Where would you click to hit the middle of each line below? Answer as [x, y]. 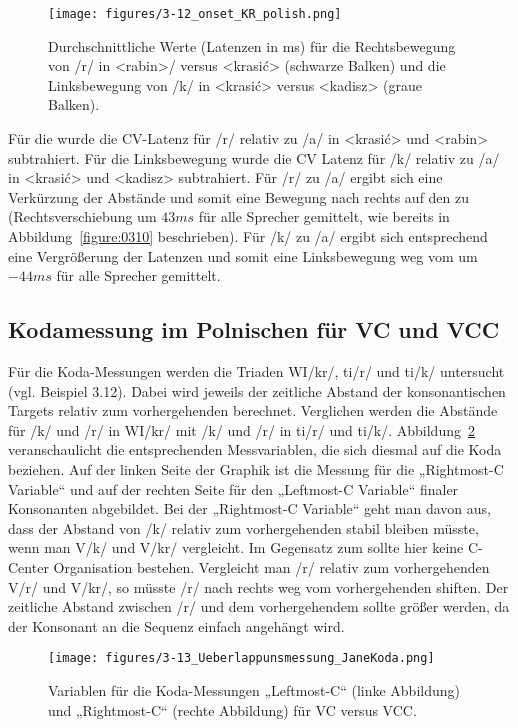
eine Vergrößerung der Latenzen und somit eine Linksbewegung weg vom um [243, 255]
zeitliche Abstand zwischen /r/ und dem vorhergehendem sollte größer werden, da [259, 606]
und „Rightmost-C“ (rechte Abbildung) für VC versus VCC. [232, 709]
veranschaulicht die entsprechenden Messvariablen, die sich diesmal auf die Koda [255, 449]
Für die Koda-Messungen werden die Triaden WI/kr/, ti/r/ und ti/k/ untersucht [256, 370]
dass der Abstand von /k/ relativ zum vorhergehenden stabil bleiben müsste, [243, 527]
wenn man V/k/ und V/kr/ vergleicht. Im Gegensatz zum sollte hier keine [236, 547]
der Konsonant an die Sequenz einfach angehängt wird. [176, 625]
